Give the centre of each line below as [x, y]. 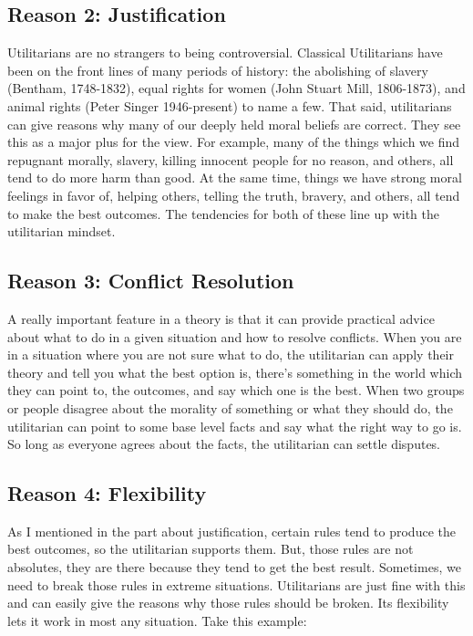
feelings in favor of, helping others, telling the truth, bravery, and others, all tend [234, 195]
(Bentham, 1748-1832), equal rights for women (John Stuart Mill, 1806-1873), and [236, 88]
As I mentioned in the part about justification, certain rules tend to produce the [231, 531]
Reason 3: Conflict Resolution [151, 281]
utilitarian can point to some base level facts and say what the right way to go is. [235, 426]
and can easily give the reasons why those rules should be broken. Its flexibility [228, 603]
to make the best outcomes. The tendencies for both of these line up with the [223, 213]
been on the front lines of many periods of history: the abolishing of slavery [218, 70]
